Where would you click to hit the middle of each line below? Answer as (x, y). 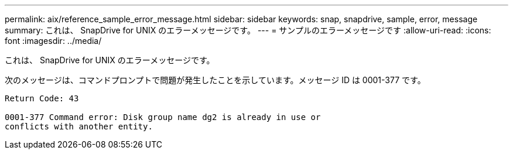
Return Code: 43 (42, 98)
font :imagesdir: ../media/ (53, 41)
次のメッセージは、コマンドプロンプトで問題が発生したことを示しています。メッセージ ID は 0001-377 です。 (215, 80)
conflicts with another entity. (79, 126)
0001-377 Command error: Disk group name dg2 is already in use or (163, 117)
